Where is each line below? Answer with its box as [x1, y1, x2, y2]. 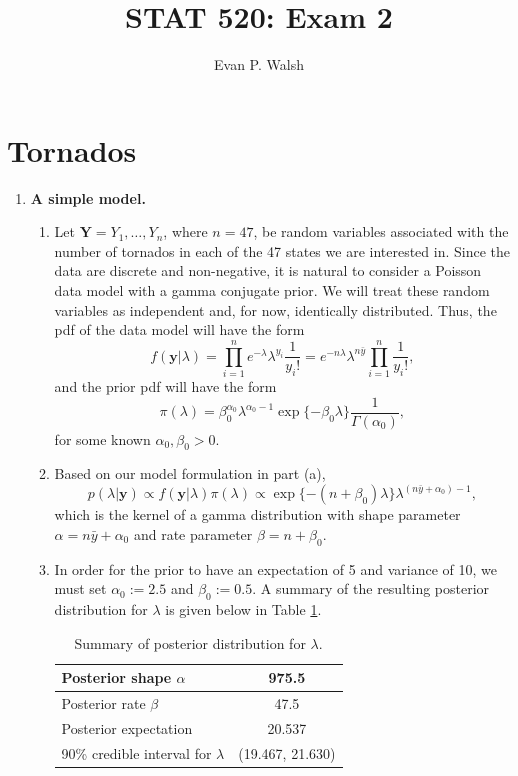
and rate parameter [133, 524, 253, 545]
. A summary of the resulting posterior [252, 578, 490, 599]
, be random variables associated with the [253, 221, 509, 242]
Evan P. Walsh [214, 54, 304, 75]
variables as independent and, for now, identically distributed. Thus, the [54, 299, 497, 320]
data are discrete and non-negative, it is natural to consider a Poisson [54, 260, 482, 281]
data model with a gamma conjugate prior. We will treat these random [54, 280, 490, 301]
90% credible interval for [61, 742, 212, 763]
